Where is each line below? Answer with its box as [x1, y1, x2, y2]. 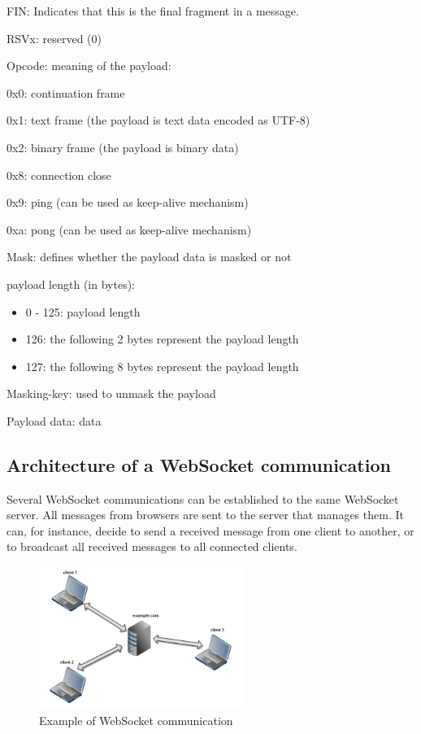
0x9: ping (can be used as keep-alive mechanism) [7, 194, 249, 211]
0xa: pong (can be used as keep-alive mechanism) [7, 221, 252, 238]
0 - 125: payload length [25, 303, 141, 320]
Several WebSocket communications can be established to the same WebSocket [7, 490, 399, 507]
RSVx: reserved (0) [7, 29, 102, 46]
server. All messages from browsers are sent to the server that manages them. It [7, 506, 404, 523]
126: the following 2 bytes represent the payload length [25, 330, 299, 347]
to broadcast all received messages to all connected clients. [7, 538, 297, 555]
